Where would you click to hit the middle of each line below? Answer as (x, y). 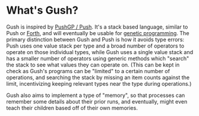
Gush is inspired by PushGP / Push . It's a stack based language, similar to (97, 27)
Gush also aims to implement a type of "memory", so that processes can (96, 95)
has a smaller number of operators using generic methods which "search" (98, 58)
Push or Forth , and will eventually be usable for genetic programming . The (98, 33)
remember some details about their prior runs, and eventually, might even (97, 101)
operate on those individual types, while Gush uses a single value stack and (100, 52)
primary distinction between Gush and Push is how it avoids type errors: (95, 39)
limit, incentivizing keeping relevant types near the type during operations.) (99, 83)
